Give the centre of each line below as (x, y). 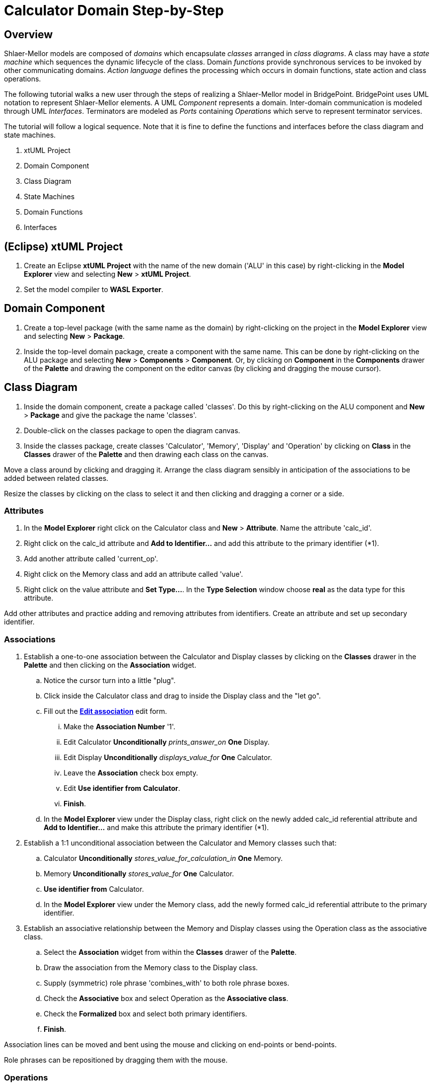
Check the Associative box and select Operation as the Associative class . (166, 999)
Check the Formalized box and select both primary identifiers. (145, 1014)
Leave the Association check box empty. (131, 773)
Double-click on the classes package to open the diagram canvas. (132, 430)
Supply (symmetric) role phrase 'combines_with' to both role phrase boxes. (167, 983)
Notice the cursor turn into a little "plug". (110, 681)
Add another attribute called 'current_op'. (91, 559)
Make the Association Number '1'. (120, 727)
